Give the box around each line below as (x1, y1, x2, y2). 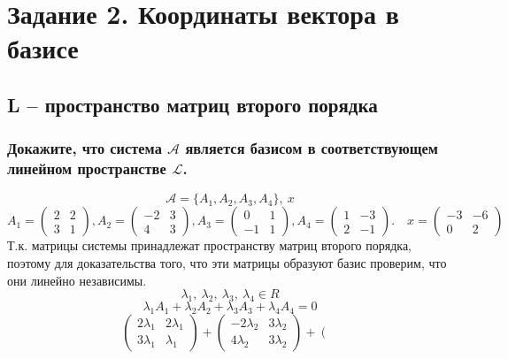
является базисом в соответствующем (185, 137, 438, 159)
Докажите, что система (7, 137, 162, 159)
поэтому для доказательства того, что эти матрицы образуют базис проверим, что (7, 254, 447, 272)
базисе (7, 30, 79, 66)
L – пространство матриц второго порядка (7, 90, 378, 118)
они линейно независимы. (7, 271, 147, 289)
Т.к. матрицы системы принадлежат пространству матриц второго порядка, (7, 236, 412, 255)
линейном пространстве (7, 157, 166, 179)
